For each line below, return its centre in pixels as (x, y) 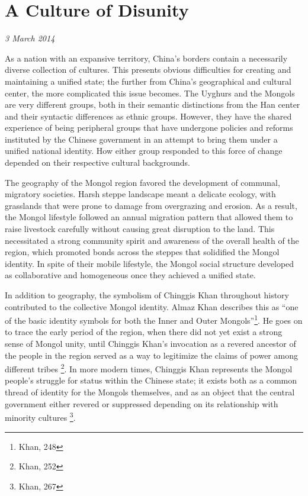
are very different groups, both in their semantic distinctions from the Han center (153, 104)
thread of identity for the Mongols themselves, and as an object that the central (150, 392)
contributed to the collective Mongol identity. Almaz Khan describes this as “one (152, 306)
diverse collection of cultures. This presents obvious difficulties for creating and (148, 70)
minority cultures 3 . (40, 416)
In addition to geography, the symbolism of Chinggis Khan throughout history (147, 295)
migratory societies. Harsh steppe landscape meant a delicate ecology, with (140, 194)
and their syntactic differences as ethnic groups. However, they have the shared (148, 116)
